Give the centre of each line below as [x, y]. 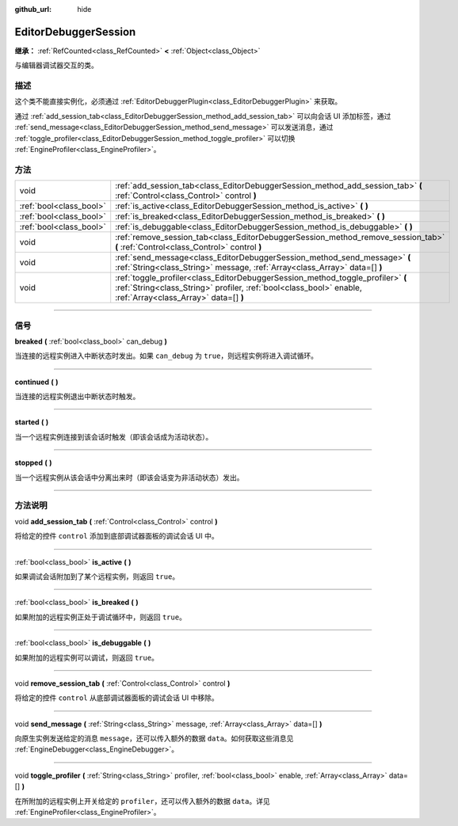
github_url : [33, 9]
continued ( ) [36, 382]
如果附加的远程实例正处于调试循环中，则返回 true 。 [100, 617]
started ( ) [32, 422]
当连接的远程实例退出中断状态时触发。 [77, 397]
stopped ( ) [33, 462]
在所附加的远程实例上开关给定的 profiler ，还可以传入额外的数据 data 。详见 [143, 801]
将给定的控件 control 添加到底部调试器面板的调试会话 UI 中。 [116, 536]
